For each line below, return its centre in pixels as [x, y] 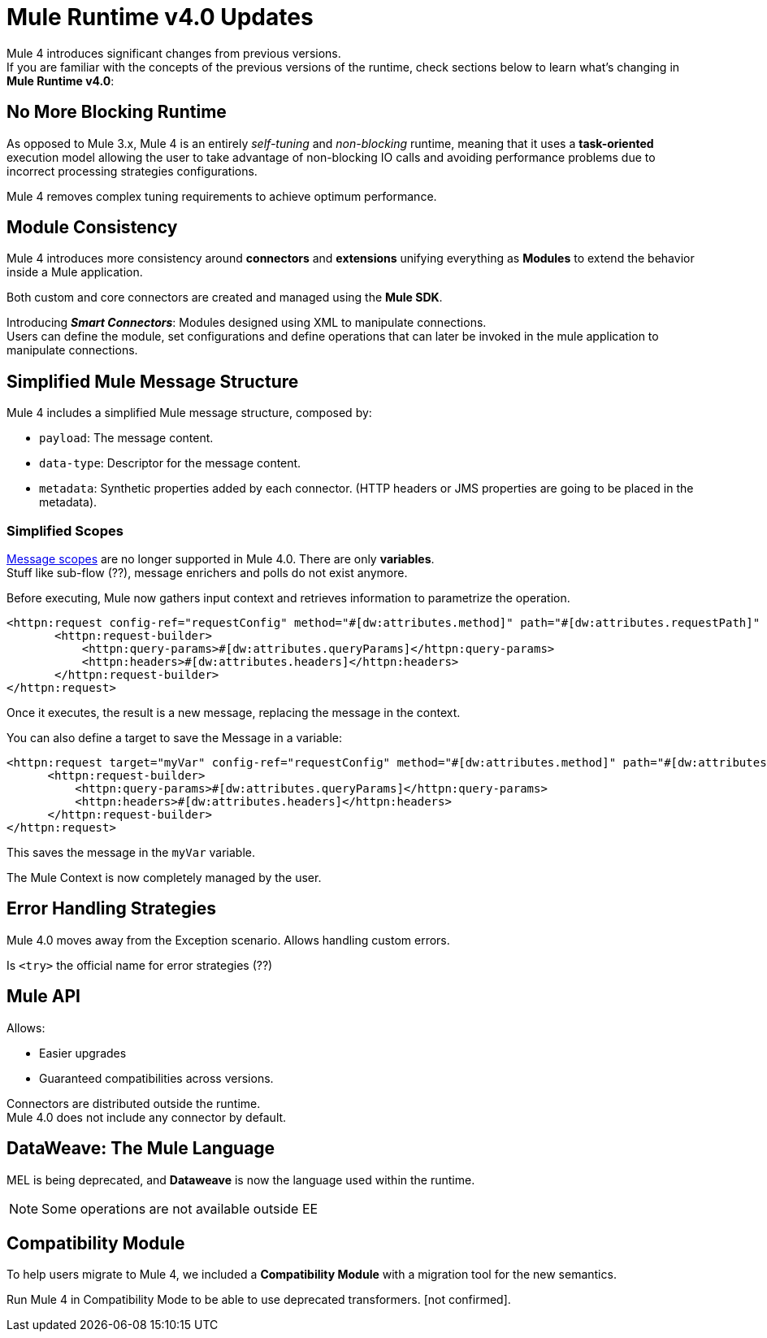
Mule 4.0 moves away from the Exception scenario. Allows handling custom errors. [228, 940]
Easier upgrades [83, 1053]
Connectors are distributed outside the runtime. [134, 1103]
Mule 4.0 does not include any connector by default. [147, 1117]
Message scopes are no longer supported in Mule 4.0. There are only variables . [221, 559]
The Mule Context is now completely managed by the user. [164, 878]
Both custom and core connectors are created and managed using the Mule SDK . [225, 298]
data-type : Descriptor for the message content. [170, 463]
